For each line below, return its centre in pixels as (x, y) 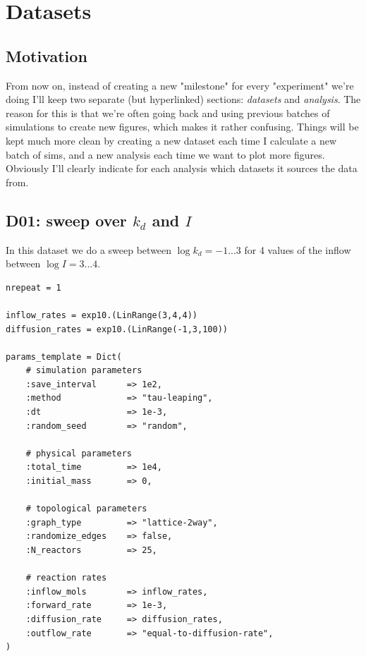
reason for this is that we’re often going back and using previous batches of (168, 113)
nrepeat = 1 (33, 287)
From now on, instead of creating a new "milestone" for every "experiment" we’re (180, 85)
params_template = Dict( (64, 357)
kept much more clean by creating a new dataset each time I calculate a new (171, 140)
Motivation (47, 55)
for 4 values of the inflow (298, 249)
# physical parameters (79, 453)
